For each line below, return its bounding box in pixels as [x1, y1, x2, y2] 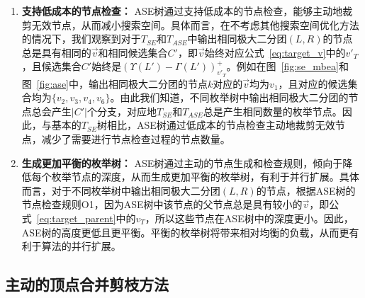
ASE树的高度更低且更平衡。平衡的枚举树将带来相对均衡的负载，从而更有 [21, 224, 359, 239]
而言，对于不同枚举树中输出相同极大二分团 [21, 183, 220, 197]
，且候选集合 [21, 59, 82, 74]
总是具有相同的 [21, 45, 91, 59]
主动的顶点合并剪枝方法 [5, 273, 169, 295]
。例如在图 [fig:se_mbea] [226, 59, 339, 74]
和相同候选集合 [98, 45, 168, 59]
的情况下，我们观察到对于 [21, 31, 141, 46]
